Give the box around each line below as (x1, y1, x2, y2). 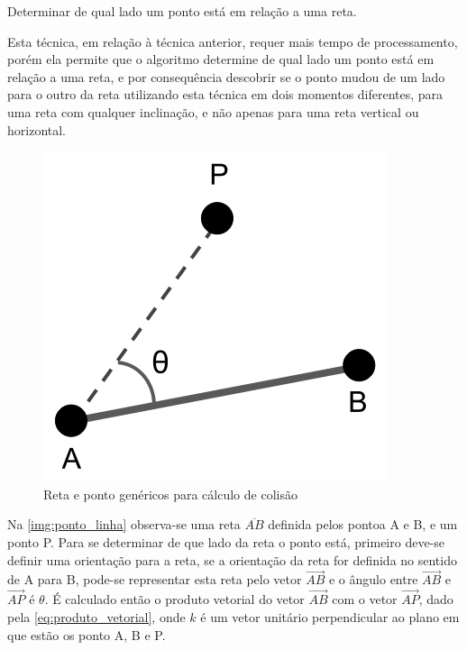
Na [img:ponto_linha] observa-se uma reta (7, 515, 241, 534)
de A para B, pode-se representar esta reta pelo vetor (7, 570, 302, 589)
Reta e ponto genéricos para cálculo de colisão (43, 484, 298, 503)
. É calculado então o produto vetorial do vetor (44, 590, 305, 609)
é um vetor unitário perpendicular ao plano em (200, 607, 460, 626)
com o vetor (332, 590, 398, 609)
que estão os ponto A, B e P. (7, 625, 166, 644)
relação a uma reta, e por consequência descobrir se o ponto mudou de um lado (7, 67, 445, 86)
